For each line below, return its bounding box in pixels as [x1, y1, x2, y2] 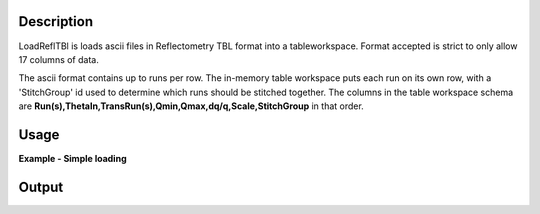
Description [18, 13, 94, 30]
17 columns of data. [18, 53, 99, 65]
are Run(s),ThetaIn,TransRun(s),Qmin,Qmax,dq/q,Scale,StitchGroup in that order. [18, 100, 364, 112]
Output [18, 178, 64, 195]
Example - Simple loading [18, 152, 127, 164]
